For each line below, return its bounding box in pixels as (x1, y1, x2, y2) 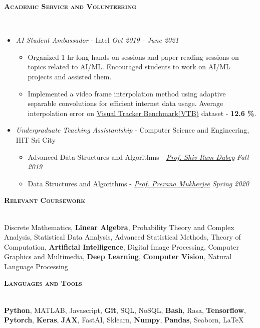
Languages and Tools (4, 278, 82, 288)
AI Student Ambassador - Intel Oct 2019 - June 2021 (16, 35, 179, 45)
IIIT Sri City (16, 134, 56, 145)
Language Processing (4, 261, 68, 271)
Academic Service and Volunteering (4, 1, 137, 11)
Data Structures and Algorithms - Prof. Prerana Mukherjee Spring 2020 (28, 178, 249, 188)
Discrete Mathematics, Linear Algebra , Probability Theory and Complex (4, 222, 234, 232)
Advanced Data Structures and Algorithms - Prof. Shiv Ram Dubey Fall (28, 151, 249, 162)
